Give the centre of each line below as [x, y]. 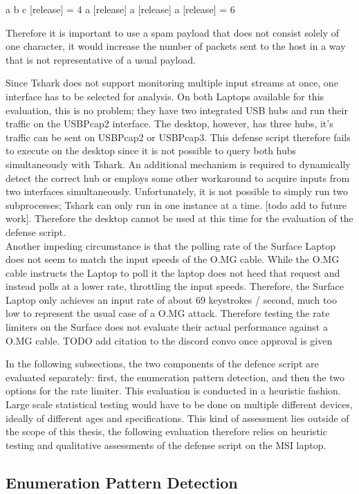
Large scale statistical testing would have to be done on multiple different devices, [179, 404]
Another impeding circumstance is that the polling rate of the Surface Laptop [171, 245]
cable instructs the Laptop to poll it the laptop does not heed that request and [173, 272]
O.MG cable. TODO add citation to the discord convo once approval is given [169, 340]
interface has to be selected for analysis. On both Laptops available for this [165, 96]
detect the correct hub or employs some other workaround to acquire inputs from [178, 177]
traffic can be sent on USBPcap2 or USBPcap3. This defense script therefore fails [178, 137]
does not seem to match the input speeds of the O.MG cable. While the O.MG [173, 259]
